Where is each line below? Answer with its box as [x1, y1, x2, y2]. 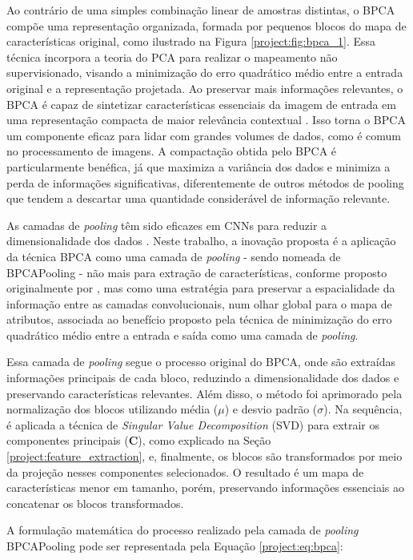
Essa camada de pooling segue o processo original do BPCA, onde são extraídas [6, 353, 395, 370]
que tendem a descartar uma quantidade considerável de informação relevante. [6, 190, 391, 207]
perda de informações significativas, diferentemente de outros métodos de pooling [6, 174, 404, 191]
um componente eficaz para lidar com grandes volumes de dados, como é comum [6, 127, 401, 143]
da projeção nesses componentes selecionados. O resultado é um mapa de [6, 463, 364, 480]
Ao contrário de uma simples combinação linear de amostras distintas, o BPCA [6, 2, 395, 18]
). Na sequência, [323, 401, 403, 417]
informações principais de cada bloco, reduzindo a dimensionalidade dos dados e [6, 369, 399, 386]
